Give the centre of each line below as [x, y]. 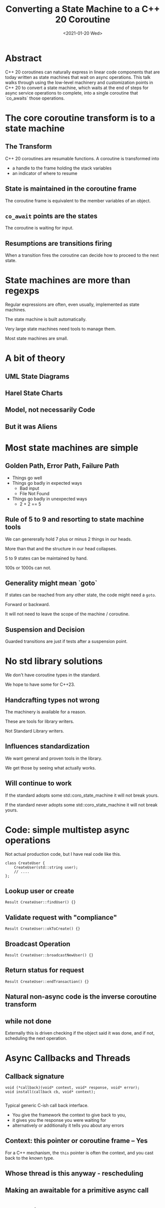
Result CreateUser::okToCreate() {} [43, 929]
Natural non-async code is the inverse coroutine [81, 997]
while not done [28, 1021]
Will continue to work [38, 784]
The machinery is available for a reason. [46, 712]
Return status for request [45, 970]
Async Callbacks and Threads [68, 1058]
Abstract [23, 58]
